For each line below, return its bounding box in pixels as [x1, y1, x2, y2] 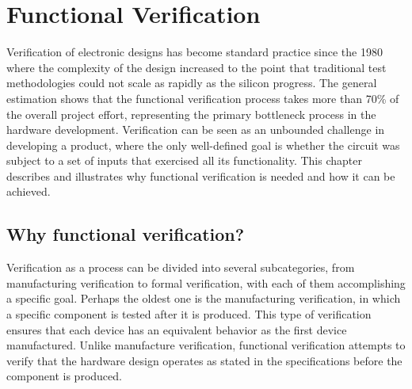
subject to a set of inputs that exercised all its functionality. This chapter [6, 152, 362, 169]
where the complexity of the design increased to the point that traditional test [6, 59, 387, 75]
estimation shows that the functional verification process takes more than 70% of [6, 90, 399, 106]
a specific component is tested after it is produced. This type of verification [6, 306, 372, 322]
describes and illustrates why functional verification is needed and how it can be [6, 167, 395, 184]
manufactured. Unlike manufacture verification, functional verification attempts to [6, 337, 406, 353]
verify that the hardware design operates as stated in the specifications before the [6, 352, 402, 368]
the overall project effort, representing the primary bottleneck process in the [6, 105, 376, 122]
